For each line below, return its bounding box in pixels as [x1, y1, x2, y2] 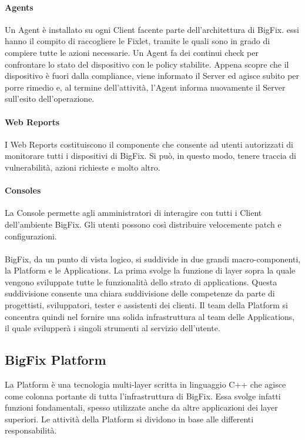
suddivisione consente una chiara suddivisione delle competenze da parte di [5, 287, 275, 299]
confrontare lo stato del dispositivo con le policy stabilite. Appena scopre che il [5, 58, 289, 70]
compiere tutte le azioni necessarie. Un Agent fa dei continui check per [5, 46, 259, 58]
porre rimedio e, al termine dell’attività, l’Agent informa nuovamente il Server [5, 81, 286, 93]
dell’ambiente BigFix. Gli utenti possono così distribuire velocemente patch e [5, 218, 281, 230]
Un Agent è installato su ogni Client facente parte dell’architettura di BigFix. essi [5, 23, 299, 35]
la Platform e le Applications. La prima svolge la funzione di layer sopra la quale [5, 264, 296, 276]
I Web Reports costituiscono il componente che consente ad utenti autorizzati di [5, 138, 293, 150]
